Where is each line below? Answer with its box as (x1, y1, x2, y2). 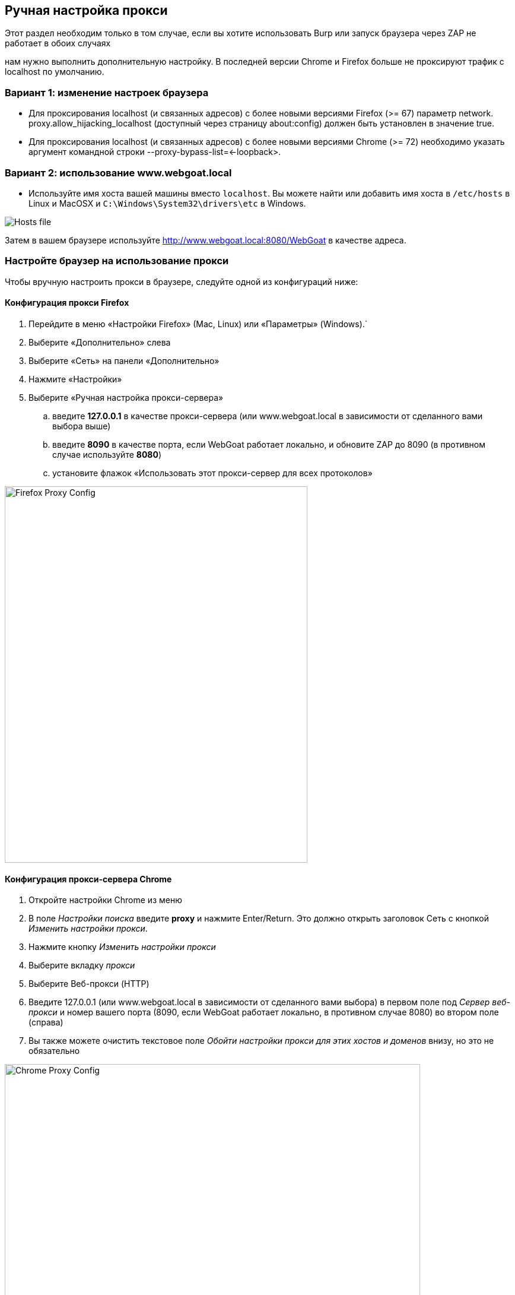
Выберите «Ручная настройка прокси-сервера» (28, 392, 224, 403)
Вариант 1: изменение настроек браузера (5, 86, 209, 99)
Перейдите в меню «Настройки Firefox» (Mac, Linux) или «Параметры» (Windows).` (28, 318, 368, 329)
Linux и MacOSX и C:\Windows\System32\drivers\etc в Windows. (28, 198, 306, 208)
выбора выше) (52, 420, 111, 431)
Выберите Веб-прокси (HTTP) (28, 979, 150, 989)
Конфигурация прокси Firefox (5, 297, 129, 308)
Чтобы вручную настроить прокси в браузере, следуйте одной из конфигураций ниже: (5, 276, 358, 287)
